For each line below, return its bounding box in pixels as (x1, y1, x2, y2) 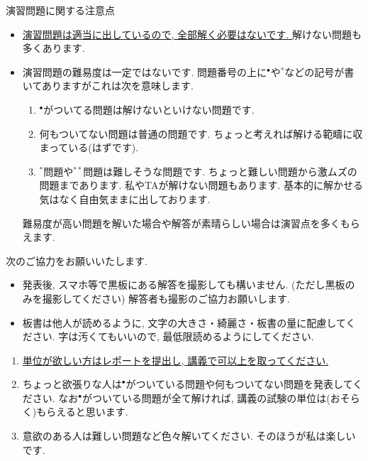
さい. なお (32, 390, 79, 405)
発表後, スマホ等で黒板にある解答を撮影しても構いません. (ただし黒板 (22, 277, 345, 292)
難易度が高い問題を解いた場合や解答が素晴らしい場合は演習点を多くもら (22, 215, 360, 230)
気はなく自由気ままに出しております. (39, 191, 211, 206)
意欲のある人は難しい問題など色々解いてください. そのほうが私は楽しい (22, 428, 356, 443)
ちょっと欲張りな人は (22, 376, 122, 391)
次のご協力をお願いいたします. (6, 253, 147, 268)
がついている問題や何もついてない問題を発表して (126, 376, 353, 391)
